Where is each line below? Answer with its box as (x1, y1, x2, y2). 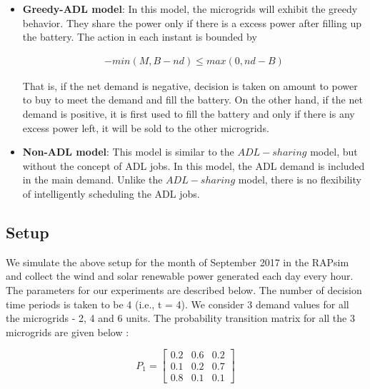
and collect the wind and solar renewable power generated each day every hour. (6, 268, 354, 283)
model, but (310, 144, 358, 159)
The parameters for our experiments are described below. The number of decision (6, 282, 362, 297)
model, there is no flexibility (238, 172, 361, 187)
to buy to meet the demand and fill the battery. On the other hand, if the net (22, 92, 363, 107)
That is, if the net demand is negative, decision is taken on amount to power (22, 78, 358, 93)
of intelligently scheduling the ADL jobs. (22, 186, 200, 201)
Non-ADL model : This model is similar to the (22, 144, 234, 159)
